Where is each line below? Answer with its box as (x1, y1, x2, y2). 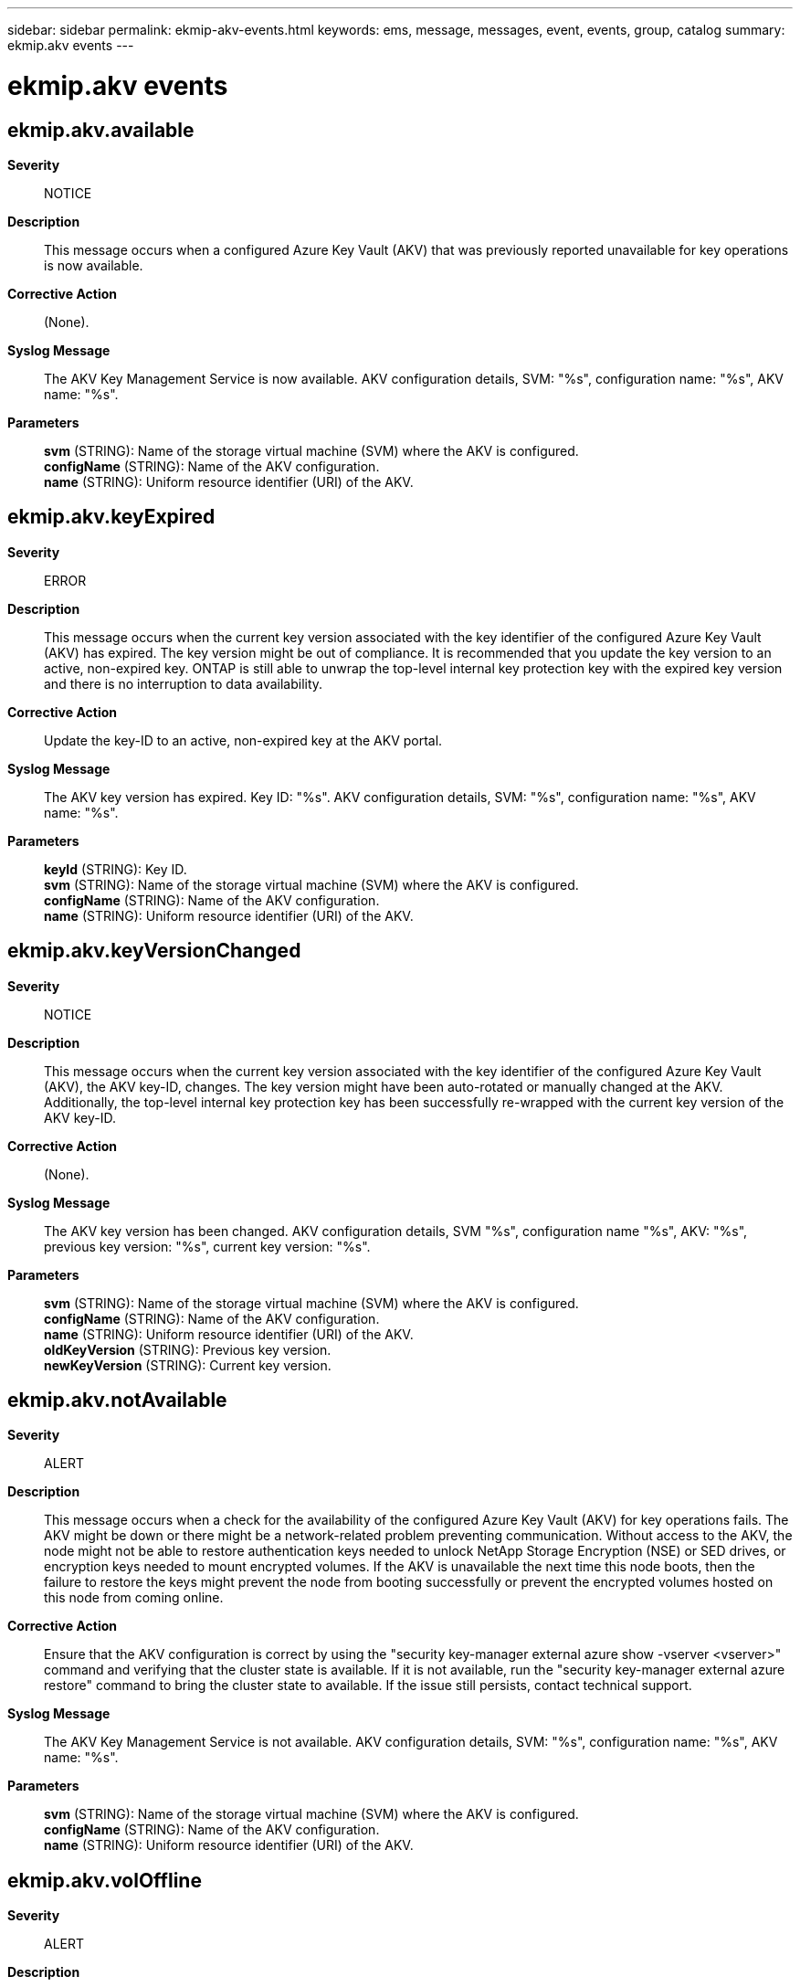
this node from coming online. (44, 1590, 224, 1606)
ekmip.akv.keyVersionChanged (7, 939, 301, 963)
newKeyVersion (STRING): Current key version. (44, 1357, 332, 1373)
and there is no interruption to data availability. (44, 675, 323, 692)
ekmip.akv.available (7, 118, 195, 142)
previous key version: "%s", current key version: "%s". (44, 1238, 371, 1254)
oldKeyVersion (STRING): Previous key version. (44, 1341, 332, 1358)
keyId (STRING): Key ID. (44, 861, 187, 877)
